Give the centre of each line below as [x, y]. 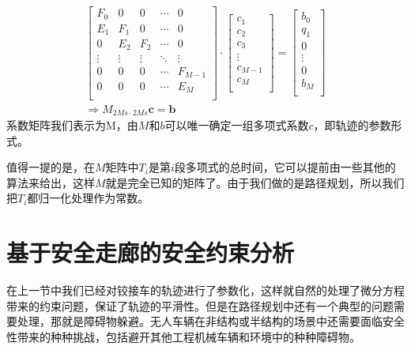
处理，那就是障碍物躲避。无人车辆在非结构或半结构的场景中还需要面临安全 [211, 321]
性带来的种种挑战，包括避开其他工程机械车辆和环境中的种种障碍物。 [183, 336]
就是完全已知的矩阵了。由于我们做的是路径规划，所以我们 [255, 182]
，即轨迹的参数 [352, 125]
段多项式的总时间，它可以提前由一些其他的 [285, 167]
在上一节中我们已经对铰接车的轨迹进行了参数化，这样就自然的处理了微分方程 [205, 290]
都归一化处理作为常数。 [88, 198]
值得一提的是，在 [51, 167]
